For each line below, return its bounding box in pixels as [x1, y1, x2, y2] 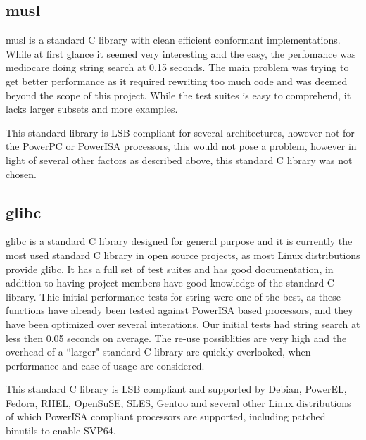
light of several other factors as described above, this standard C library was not [6, 152, 353, 167]
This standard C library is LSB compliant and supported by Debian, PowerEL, [6, 382, 347, 396]
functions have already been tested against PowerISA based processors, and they [6, 303, 353, 318]
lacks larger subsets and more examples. [6, 101, 178, 116]
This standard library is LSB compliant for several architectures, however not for [6, 125, 355, 139]
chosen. [6, 166, 37, 181]
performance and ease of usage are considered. [6, 358, 205, 372]
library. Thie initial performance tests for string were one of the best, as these [6, 289, 341, 303]
